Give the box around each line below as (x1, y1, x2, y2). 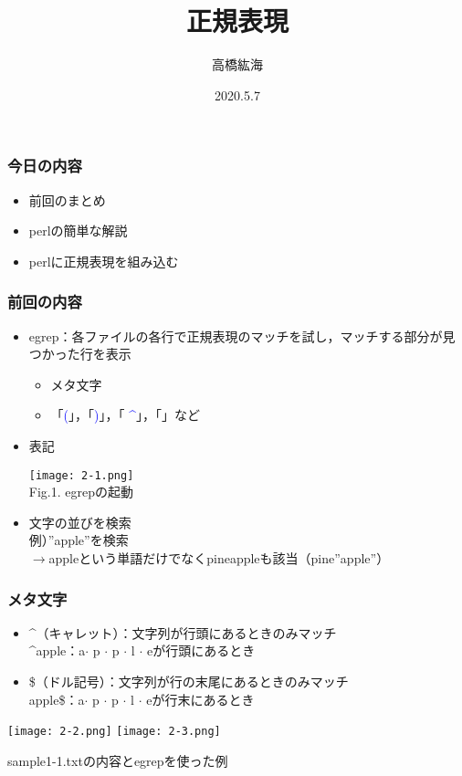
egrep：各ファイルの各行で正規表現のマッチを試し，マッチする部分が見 (28, 326, 456, 345)
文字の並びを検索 (28, 512, 131, 531)
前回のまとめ (28, 190, 106, 209)
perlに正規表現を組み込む (28, 251, 179, 270)
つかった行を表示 (28, 344, 131, 363)
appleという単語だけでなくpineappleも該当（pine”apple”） (48, 549, 390, 568)
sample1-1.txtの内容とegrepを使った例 (7, 750, 228, 770)
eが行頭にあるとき (146, 641, 256, 660)
